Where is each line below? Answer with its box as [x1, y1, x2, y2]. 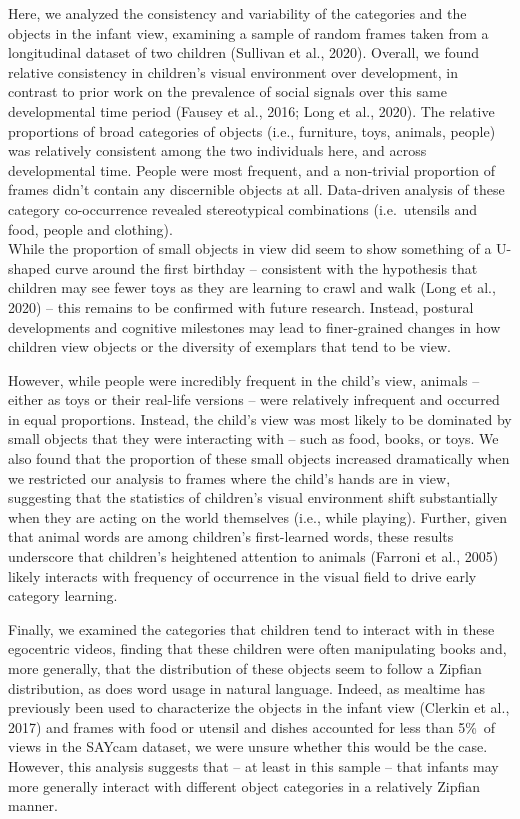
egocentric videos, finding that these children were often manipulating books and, [8, 638, 507, 659]
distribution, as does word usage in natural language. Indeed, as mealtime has [8, 677, 485, 698]
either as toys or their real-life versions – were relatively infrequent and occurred [8, 389, 500, 410]
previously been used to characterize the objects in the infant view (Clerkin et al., [8, 697, 510, 718]
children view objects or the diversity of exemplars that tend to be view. [8, 336, 451, 357]
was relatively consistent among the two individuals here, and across [8, 140, 427, 161]
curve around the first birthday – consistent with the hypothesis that [55, 257, 478, 278]
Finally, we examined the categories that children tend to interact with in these [8, 618, 495, 639]
